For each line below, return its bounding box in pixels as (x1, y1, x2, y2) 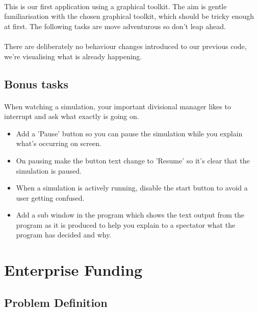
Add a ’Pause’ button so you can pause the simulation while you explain (16, 128, 243, 138)
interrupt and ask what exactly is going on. (4, 111, 139, 122)
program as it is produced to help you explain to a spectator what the (16, 219, 236, 230)
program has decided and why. (16, 229, 112, 240)
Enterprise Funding (4, 259, 143, 280)
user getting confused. (16, 192, 85, 203)
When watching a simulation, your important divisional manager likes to (4, 101, 231, 111)
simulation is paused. (16, 165, 82, 176)
